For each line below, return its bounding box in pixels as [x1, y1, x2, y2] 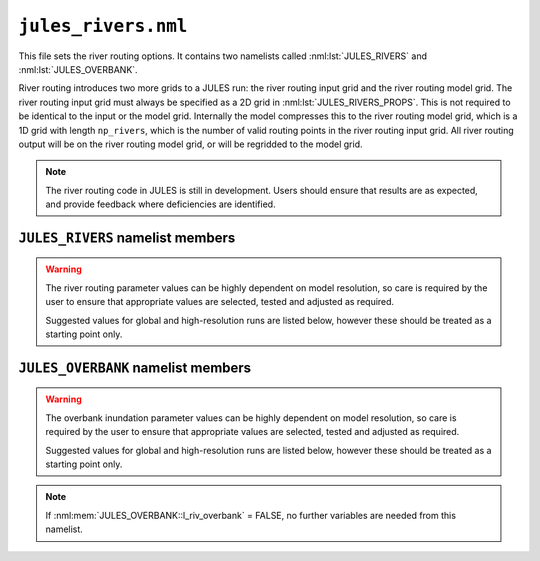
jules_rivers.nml [18, 15, 188, 37]
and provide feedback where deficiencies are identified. [45, 198, 276, 210]
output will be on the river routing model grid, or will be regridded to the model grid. [18, 138, 363, 150]
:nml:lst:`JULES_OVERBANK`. [18, 63, 139, 75]
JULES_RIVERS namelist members [18, 229, 236, 246]
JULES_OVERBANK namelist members [18, 359, 252, 376]
